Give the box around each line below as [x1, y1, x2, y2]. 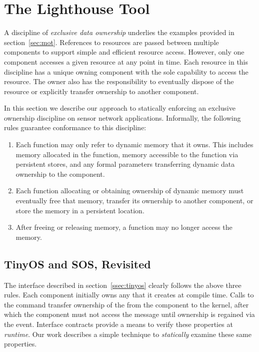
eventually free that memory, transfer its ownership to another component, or [15, 195, 253, 206]
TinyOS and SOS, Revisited [4, 256, 151, 271]
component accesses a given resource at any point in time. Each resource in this [4, 56, 248, 67]
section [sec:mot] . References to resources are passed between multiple [4, 37, 219, 47]
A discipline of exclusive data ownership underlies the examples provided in [4, 27, 234, 38]
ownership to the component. [15, 168, 105, 179]
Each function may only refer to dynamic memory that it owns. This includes [15, 139, 253, 150]
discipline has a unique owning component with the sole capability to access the [4, 66, 248, 77]
